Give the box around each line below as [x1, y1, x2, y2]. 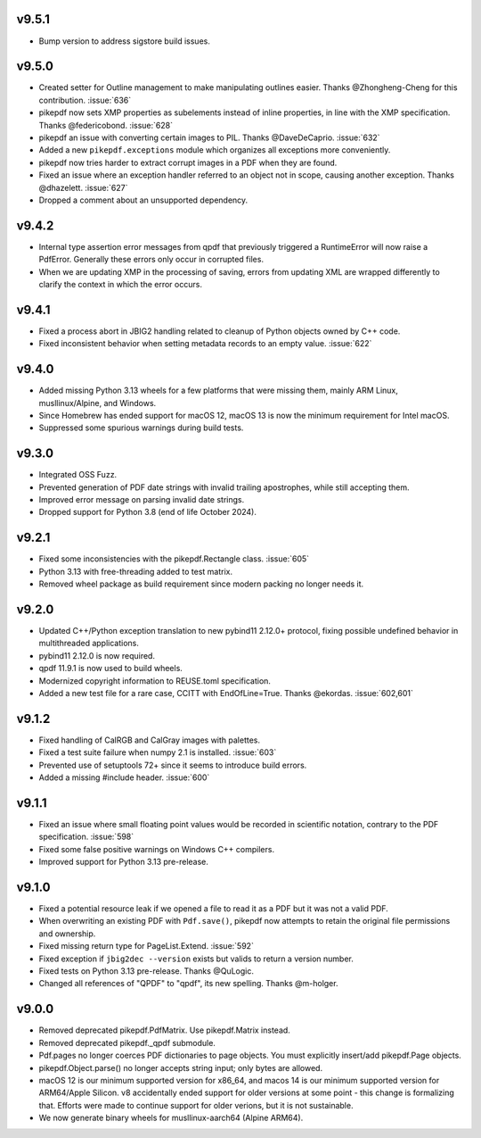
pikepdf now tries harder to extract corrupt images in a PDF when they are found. [38, 157, 338, 168]
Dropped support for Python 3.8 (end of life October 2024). [38, 507, 257, 518]
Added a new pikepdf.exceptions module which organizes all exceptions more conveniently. [38, 145, 391, 155]
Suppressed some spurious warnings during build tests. [38, 422, 244, 433]
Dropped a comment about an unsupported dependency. [38, 195, 249, 205]
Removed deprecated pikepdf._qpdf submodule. [38, 1037, 216, 1048]
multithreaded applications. [38, 638, 140, 649]
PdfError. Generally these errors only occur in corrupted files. [38, 254, 265, 265]
